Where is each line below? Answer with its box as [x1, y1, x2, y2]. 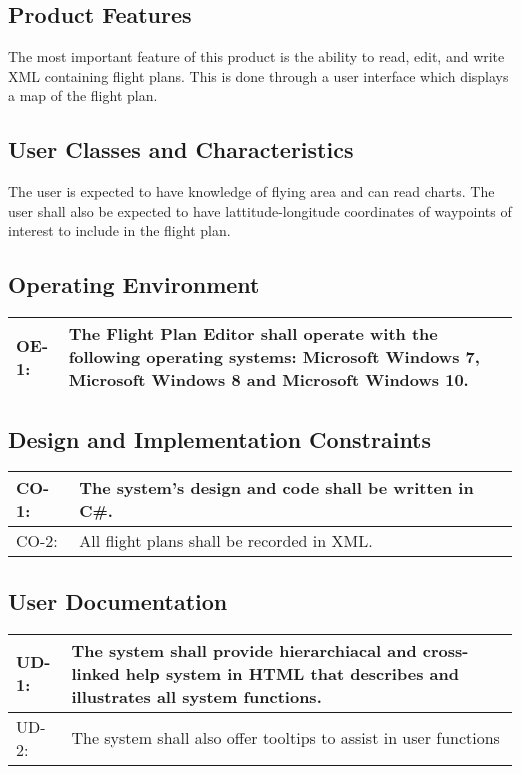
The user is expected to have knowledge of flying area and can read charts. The [8, 181, 495, 202]
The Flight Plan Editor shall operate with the [68, 322, 438, 346]
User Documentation [8, 585, 228, 616]
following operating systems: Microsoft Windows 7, [68, 345, 480, 369]
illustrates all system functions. [71, 684, 322, 708]
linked [71, 661, 120, 685]
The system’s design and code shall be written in [79, 476, 474, 500]
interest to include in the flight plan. [8, 220, 231, 241]
